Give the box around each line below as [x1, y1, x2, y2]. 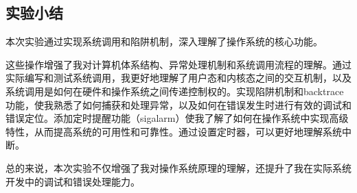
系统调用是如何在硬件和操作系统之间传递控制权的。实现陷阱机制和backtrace [5, 83, 344, 98]
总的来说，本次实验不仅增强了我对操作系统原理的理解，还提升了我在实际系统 [5, 160, 352, 175]
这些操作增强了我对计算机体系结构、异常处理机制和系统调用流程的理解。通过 [5, 57, 352, 71]
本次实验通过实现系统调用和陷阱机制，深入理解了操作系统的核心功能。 [5, 34, 323, 49]
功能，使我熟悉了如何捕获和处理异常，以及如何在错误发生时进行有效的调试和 [5, 97, 352, 112]
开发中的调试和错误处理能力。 [5, 174, 140, 188]
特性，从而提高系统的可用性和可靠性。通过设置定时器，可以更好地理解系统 [5, 124, 342, 138]
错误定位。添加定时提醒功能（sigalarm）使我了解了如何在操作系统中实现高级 [5, 111, 349, 125]
